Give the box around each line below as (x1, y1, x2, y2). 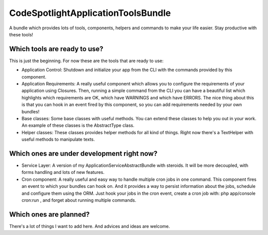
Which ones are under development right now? (9, 149, 158, 157)
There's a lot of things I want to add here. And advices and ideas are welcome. (9, 223, 170, 229)
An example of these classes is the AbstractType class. (21, 122, 134, 129)
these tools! (9, 31, 33, 37)
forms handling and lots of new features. (21, 169, 105, 175)
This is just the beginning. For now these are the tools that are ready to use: (9, 58, 164, 64)
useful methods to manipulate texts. (21, 137, 95, 143)
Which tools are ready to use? (9, 45, 104, 53)
